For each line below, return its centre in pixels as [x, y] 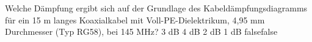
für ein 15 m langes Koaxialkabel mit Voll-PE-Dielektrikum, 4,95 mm [135, 19]
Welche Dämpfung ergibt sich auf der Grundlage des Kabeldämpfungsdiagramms [156, 8]
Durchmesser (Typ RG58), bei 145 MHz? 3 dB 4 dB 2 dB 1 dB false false [141, 31]
